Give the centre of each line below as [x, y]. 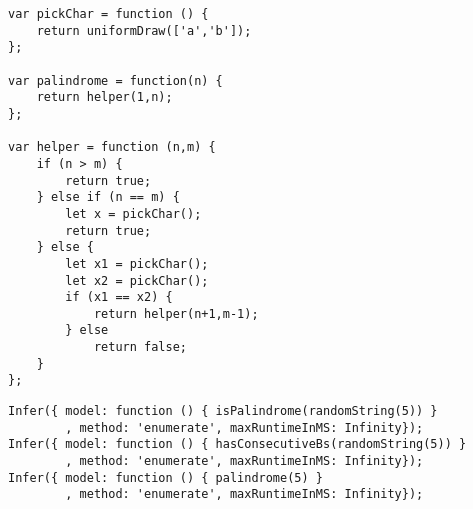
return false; [140, 347]
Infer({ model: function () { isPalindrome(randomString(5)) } [223, 411]
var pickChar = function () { [108, 14]
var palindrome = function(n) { [115, 80]
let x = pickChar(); [133, 213]
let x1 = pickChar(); [137, 263]
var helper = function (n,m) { [112, 147]
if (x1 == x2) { [119, 297]
